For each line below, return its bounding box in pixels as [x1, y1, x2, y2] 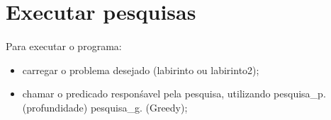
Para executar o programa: [6, 38, 122, 53]
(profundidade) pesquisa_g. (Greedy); [22, 100, 188, 114]
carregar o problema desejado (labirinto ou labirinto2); [22, 62, 259, 77]
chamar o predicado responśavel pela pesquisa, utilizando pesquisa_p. [22, 86, 326, 101]
